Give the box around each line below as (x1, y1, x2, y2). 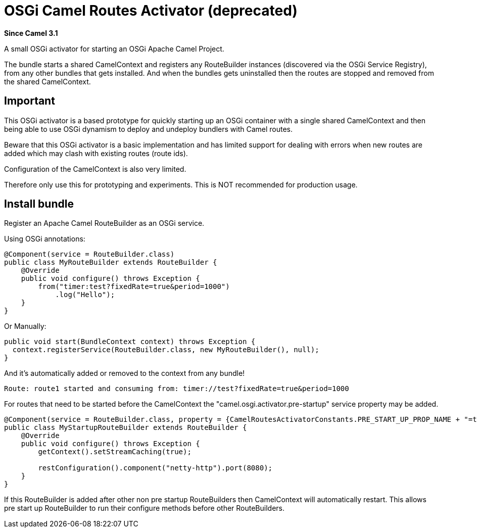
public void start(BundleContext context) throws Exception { (4, 337, 256, 346)
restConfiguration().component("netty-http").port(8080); (38, 464, 273, 472)
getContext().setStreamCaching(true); (38, 448, 192, 456)
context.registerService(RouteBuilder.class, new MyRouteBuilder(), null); (12, 346, 319, 354)
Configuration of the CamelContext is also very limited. (4, 164, 186, 173)
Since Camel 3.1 (4, 28, 58, 37)
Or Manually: (4, 322, 46, 331)
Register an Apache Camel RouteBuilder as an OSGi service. (4, 219, 205, 228)
